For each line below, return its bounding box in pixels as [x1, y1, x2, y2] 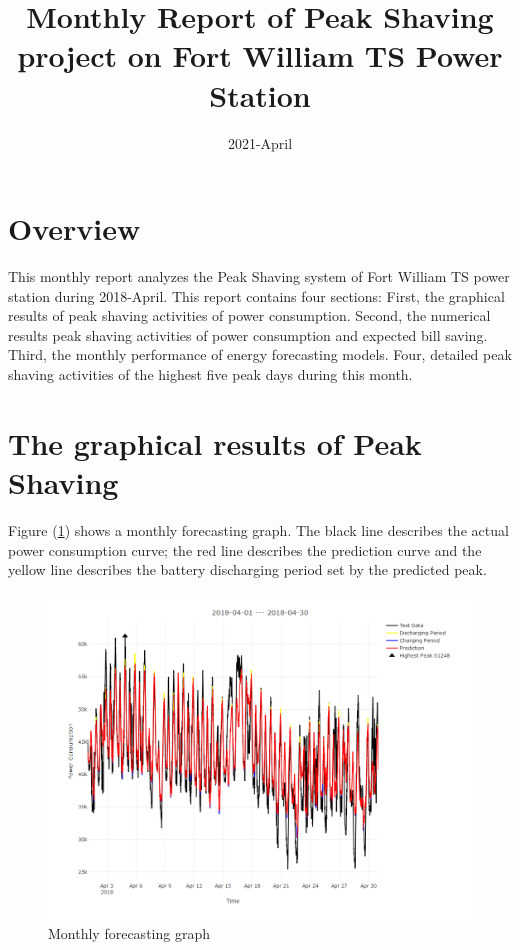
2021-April [227, 132, 293, 153]
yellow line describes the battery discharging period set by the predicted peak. [8, 559, 487, 580]
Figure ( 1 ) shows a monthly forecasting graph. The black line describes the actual [8, 519, 509, 540]
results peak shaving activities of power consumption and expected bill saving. [8, 324, 488, 345]
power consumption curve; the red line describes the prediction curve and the [8, 539, 482, 560]
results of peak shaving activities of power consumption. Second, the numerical [8, 305, 491, 326]
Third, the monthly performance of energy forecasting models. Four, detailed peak [8, 344, 512, 365]
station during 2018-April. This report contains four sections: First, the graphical [8, 285, 505, 306]
